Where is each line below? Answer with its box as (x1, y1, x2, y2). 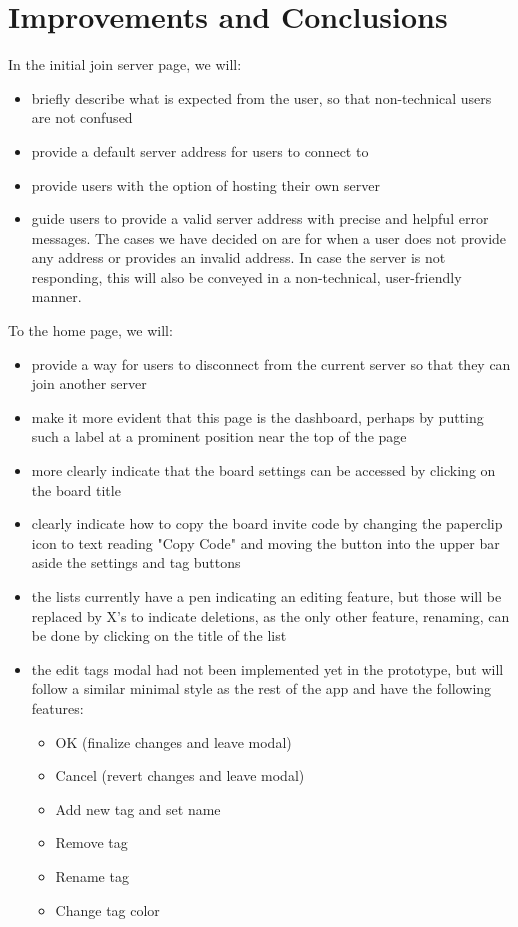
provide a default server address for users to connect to (31, 140, 369, 161)
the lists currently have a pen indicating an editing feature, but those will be (31, 586, 502, 606)
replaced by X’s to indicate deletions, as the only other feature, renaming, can (31, 605, 510, 626)
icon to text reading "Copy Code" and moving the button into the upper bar (31, 532, 500, 553)
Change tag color (55, 899, 160, 920)
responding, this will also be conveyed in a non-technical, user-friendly (31, 266, 462, 287)
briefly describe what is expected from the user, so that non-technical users (31, 87, 492, 108)
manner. (31, 286, 82, 307)
